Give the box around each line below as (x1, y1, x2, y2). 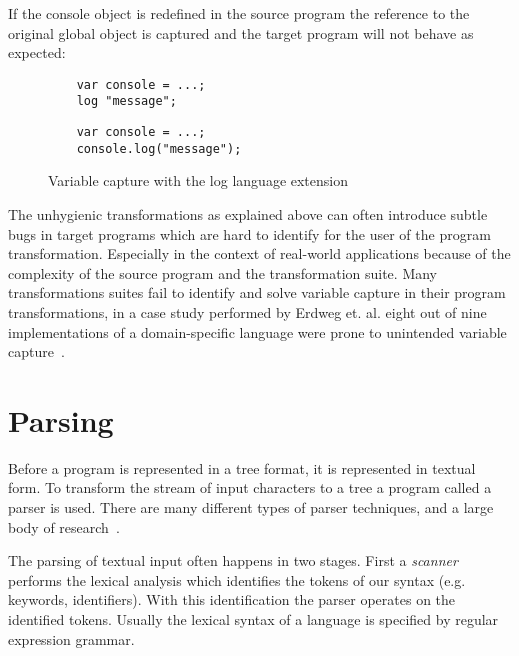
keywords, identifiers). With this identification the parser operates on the (8, 589, 456, 610)
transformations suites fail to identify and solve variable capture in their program (8, 282, 506, 303)
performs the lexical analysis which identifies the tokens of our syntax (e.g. (8, 569, 466, 590)
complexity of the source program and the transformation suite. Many (8, 262, 438, 283)
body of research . (8, 516, 120, 537)
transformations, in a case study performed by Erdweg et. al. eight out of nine (8, 301, 487, 322)
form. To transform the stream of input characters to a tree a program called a (8, 477, 492, 498)
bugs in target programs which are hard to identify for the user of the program (8, 223, 491, 244)
